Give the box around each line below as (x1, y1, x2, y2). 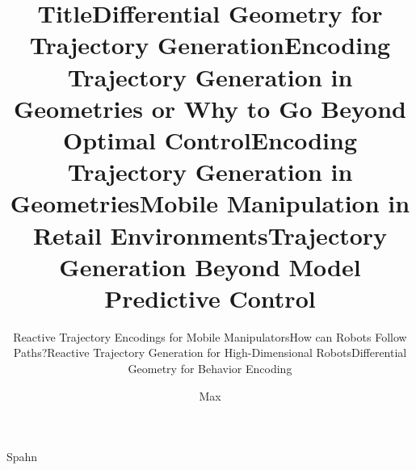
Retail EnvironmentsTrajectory (32, 218, 388, 251)
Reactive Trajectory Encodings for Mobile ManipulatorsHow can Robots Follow (13, 328, 407, 345)
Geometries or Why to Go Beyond (14, 91, 406, 124)
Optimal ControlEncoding (62, 123, 358, 156)
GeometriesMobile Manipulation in (10, 187, 410, 220)
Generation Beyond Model (59, 250, 361, 283)
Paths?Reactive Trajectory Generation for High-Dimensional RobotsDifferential (13, 344, 407, 361)
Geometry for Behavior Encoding (128, 360, 292, 376)
